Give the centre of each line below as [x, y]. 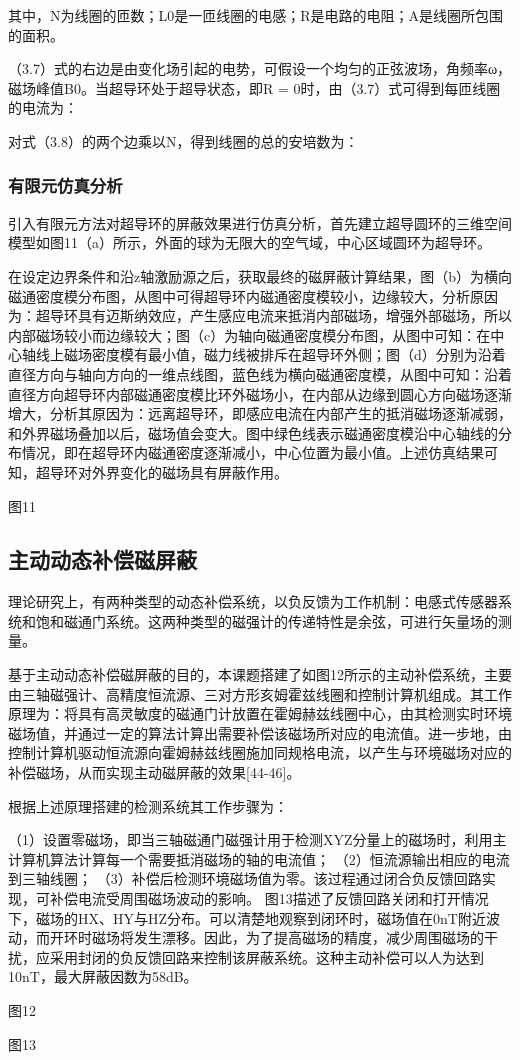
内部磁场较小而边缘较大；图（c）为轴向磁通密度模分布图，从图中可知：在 [249, 334]
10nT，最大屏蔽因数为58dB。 [103, 976]
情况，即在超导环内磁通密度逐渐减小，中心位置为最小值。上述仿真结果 [252, 452]
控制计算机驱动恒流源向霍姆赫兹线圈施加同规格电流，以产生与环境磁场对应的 [260, 752]
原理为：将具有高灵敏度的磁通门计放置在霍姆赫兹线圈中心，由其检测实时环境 [260, 713]
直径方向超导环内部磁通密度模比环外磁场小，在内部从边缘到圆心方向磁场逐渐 [260, 393]
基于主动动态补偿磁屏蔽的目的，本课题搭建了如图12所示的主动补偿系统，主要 [260, 674]
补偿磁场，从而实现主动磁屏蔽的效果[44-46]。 [154, 772]
